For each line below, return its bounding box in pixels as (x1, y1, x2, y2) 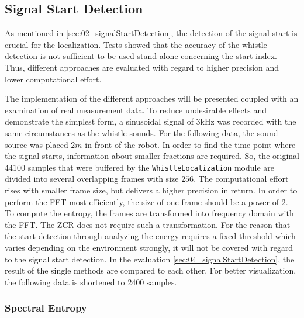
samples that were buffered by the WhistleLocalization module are (27, 161, 274, 173)
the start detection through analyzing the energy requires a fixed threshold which (5, 230, 296, 242)
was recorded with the (217, 115, 296, 127)
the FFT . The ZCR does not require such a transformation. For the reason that (5, 218, 291, 230)
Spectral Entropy (5, 300, 87, 315)
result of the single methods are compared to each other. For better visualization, (5, 264, 296, 276)
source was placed (5, 138, 68, 150)
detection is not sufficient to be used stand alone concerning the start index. (5, 50, 277, 62)
